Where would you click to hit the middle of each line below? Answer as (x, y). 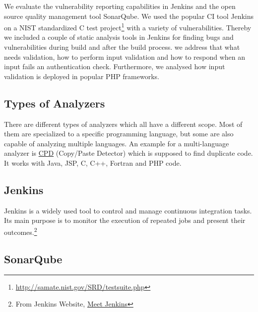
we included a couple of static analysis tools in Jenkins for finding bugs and (119, 37)
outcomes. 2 (21, 231)
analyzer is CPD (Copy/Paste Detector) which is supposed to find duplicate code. (129, 153)
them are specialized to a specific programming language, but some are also (119, 134)
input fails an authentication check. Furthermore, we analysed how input (115, 66)
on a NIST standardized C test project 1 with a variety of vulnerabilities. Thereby (128, 27)
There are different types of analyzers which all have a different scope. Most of (123, 124)
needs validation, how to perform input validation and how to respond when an (125, 56)
